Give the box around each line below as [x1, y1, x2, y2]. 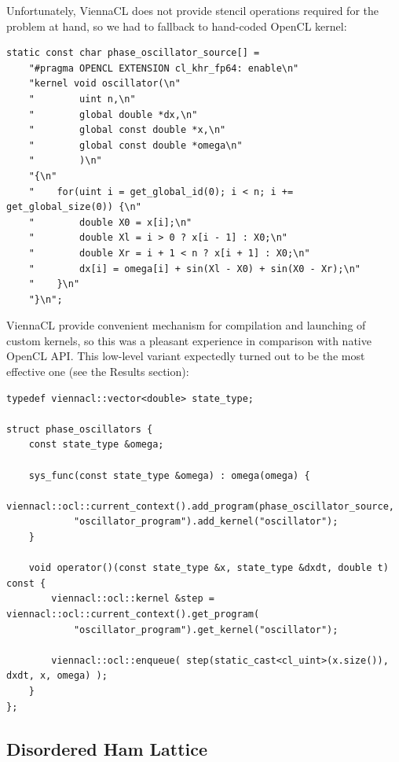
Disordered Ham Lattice [6, 736, 208, 760]
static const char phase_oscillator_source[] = [6, 47, 260, 59]
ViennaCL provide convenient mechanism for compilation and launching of [6, 317, 366, 333]
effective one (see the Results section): [6, 363, 189, 380]
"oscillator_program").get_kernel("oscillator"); [73, 624, 339, 635]
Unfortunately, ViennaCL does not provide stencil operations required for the [6, 2, 379, 18]
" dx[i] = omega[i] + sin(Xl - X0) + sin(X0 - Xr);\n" [28, 263, 361, 274]
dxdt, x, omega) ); [6, 670, 108, 682]
